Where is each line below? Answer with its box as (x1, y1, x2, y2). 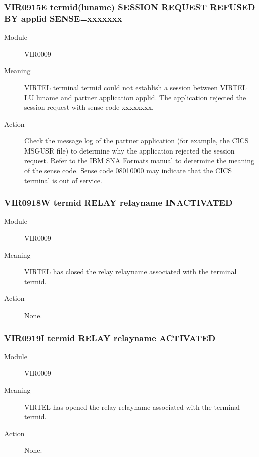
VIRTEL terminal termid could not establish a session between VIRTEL (24, 82, 247, 92)
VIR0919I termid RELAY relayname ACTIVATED (4, 331, 216, 344)
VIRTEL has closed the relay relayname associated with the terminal (24, 266, 237, 277)
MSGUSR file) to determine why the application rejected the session (24, 145, 235, 156)
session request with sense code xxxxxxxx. (24, 102, 154, 112)
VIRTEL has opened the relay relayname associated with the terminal (24, 401, 240, 412)
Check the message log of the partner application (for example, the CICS (24, 135, 249, 146)
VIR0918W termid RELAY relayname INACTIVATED (4, 196, 233, 209)
